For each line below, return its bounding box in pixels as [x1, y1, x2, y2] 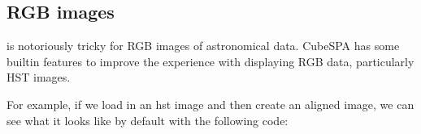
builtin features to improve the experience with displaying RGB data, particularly [7, 52, 414, 69]
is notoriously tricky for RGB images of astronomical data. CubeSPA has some [7, 37, 400, 54]
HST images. [7, 69, 71, 86]
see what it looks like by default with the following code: [7, 111, 289, 128]
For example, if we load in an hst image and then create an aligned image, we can [7, 95, 414, 112]
